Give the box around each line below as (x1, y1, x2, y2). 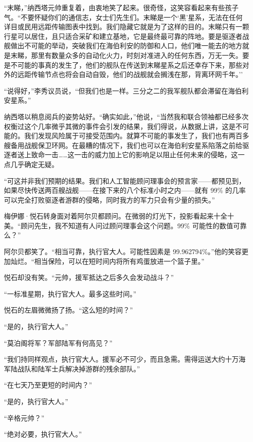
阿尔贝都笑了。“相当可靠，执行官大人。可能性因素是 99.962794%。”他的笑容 (4, 246, 242, 257)
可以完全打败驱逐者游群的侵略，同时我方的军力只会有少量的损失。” (4, 194, 215, 204)
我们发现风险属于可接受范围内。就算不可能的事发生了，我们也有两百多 (24, 130, 249, 141)
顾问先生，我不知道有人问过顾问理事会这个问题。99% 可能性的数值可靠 (20, 220, 247, 230)
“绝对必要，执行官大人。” (4, 429, 82, 439)
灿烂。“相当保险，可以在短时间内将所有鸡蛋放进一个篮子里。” (10, 256, 205, 266)
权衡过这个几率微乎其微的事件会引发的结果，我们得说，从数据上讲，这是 (4, 121, 235, 131)
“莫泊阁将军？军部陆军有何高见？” (4, 337, 113, 348)
